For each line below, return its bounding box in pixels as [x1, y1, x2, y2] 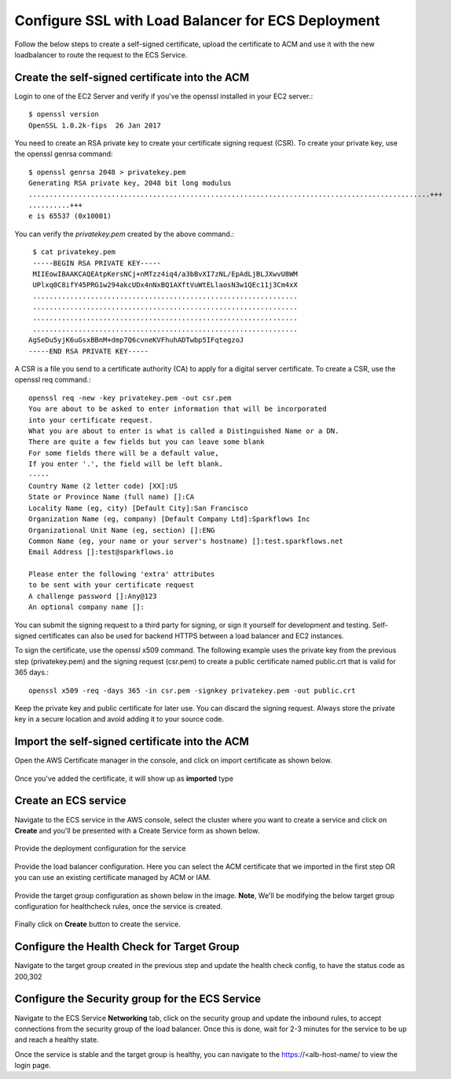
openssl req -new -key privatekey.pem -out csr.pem [28, 394, 232, 402]
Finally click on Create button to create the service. [14, 919, 181, 929]
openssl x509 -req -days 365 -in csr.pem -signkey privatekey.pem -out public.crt [28, 685, 356, 695]
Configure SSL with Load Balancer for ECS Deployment [14, 12, 380, 29]
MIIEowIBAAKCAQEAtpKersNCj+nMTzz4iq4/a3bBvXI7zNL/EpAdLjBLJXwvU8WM [32, 269, 298, 279]
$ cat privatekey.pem [32, 248, 116, 257]
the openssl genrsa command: [14, 150, 113, 159]
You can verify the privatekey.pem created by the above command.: [14, 229, 235, 238]
